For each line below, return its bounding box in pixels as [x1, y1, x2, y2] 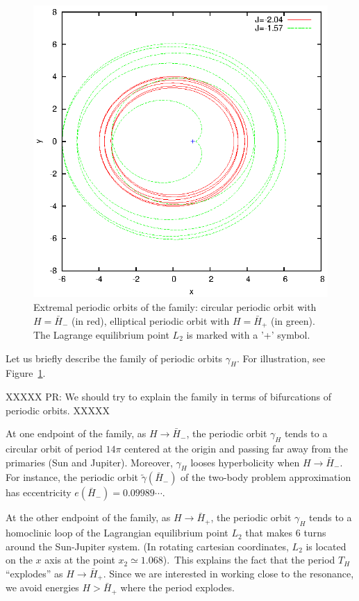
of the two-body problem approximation [181, 470, 351, 484]
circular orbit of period [6, 441, 103, 455]
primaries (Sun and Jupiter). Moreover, [6, 455, 173, 469]
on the [6, 552, 33, 567]
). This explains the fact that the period [162, 552, 335, 567]
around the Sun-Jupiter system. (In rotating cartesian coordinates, [6, 539, 289, 553]
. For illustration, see [236, 350, 326, 365]
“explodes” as [6, 566, 63, 580]
